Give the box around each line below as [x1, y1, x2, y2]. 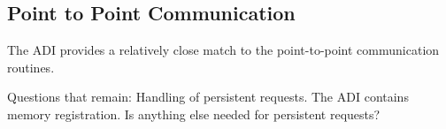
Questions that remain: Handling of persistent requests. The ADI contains [7, 87, 409, 106]
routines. [7, 57, 55, 76]
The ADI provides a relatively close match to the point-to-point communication [7, 41, 440, 59]
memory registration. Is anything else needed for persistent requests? [7, 104, 381, 123]
